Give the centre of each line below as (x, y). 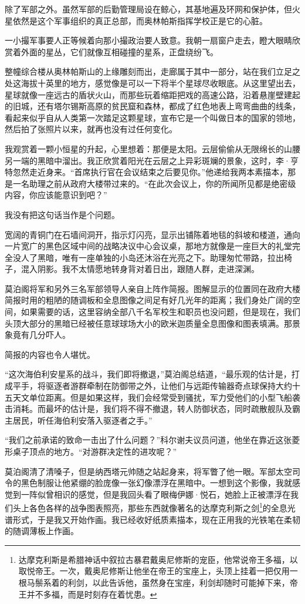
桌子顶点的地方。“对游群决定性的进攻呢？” (95, 451)
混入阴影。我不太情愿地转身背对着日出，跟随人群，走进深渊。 (140, 269)
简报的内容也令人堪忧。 (50, 354)
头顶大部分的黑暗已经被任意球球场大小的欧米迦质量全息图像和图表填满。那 (148, 323)
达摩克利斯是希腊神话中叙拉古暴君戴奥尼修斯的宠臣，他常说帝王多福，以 (158, 559)
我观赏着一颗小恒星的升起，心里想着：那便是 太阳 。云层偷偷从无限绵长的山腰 (152, 148)
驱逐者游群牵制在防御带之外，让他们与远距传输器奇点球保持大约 (169, 386)
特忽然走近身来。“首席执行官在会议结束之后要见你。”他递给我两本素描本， (146, 172)
